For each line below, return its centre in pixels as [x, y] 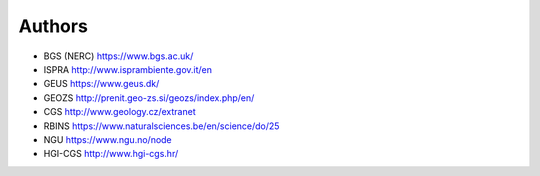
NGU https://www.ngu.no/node [107, 139]
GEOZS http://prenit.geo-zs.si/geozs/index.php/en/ [149, 97]
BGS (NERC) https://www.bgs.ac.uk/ [118, 56]
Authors [53, 26]
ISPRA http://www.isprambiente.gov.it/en [128, 69]
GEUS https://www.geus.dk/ [101, 84]
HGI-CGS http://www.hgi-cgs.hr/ [111, 154]
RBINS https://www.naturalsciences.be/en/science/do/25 [161, 126]
